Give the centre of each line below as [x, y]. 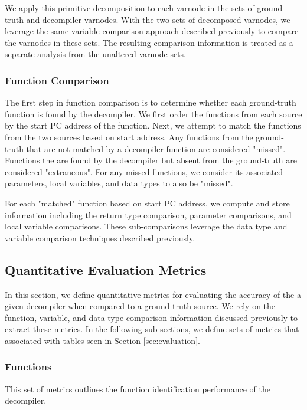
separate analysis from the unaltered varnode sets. [95, 54]
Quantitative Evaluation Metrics [106, 269]
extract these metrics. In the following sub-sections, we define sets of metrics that [152, 329]
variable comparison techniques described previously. [100, 237]
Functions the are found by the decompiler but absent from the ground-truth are [151, 160]
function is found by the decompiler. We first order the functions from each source [153, 114]
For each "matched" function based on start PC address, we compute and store [147, 203]
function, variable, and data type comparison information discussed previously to [151, 317]
